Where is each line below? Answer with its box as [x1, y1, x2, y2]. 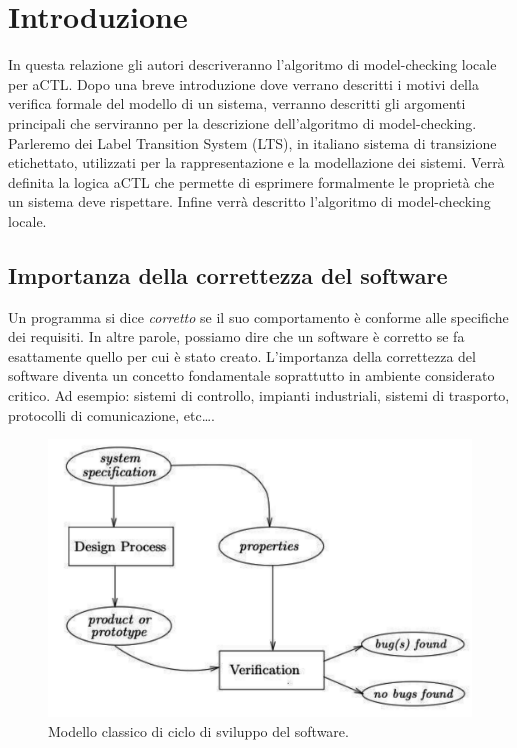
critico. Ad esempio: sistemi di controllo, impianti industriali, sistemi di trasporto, [8, 385, 510, 406]
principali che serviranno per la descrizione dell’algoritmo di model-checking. [8, 112, 477, 133]
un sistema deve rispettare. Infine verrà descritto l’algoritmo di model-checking [8, 191, 491, 212]
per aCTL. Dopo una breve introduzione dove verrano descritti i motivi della [8, 73, 479, 94]
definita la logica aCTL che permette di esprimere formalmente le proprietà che [8, 171, 495, 192]
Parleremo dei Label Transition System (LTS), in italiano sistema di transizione [8, 132, 497, 153]
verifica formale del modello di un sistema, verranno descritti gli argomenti [8, 93, 466, 114]
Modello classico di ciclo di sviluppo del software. [48, 721, 349, 742]
